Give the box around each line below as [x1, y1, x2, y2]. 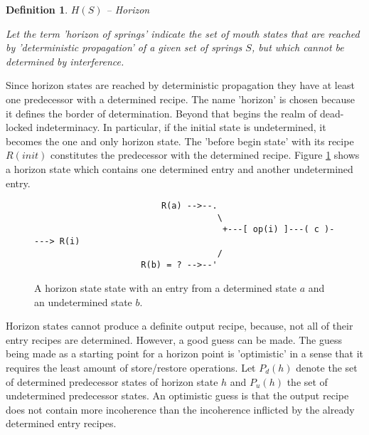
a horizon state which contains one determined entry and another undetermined [6, 161, 353, 176]
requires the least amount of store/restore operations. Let [6, 360, 256, 375]
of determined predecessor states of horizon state [6, 374, 218, 389]
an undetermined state [34, 294, 132, 309]
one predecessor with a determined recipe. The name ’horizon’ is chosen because [6, 91, 355, 106]
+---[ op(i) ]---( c [222, 224, 319, 235]
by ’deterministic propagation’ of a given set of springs [6, 40, 242, 55]
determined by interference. [6, 53, 124, 68]
